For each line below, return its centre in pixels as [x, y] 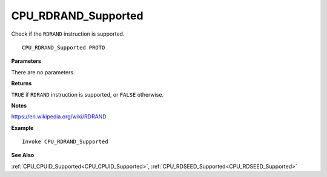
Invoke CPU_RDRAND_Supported [65, 142]
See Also [23, 155]
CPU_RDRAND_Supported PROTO [64, 47]
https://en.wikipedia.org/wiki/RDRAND [59, 117]
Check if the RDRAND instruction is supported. [68, 34]
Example [22, 127]
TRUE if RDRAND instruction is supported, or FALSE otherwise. [87, 94]
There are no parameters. [43, 72]
